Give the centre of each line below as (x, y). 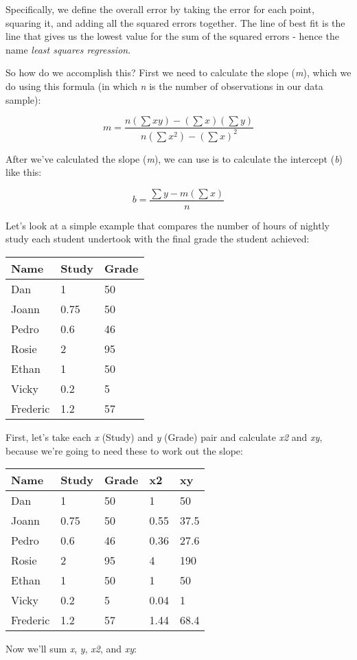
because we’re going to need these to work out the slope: (124, 450)
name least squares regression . (68, 49)
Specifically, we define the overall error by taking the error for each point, (160, 9)
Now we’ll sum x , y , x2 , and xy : (71, 649)
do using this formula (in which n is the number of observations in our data (164, 86)
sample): (23, 99)
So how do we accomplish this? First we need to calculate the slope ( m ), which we (178, 72)
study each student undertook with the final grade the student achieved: (158, 239)
